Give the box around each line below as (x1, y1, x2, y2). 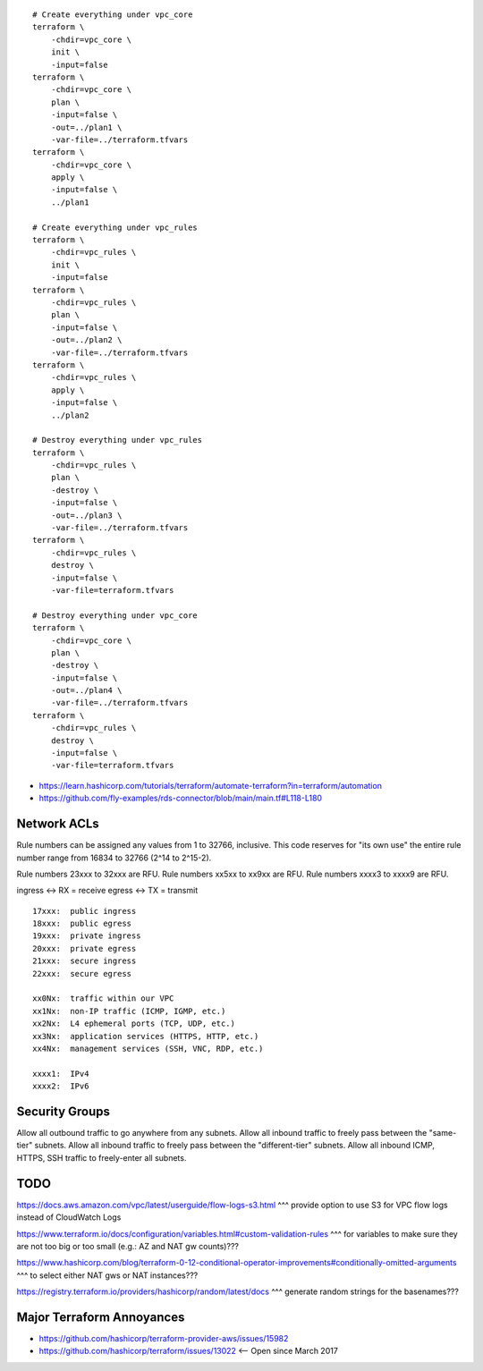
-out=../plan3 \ (50, 510, 123, 520)
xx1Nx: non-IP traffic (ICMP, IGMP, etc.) (32, 1006, 226, 1016)
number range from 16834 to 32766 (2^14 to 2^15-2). (16, 852, 212, 863)
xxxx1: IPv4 (32, 1069, 89, 1079)
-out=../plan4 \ (50, 685, 123, 696)
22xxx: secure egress (32, 969, 132, 978)
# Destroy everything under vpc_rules (32, 435, 203, 445)
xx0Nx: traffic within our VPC (32, 994, 174, 1003)
